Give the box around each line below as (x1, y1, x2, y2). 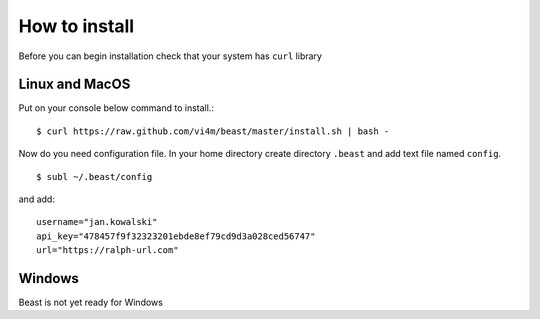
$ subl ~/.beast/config (36, 171, 153, 182)
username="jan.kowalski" (36, 216, 158, 228)
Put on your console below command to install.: (18, 102, 215, 114)
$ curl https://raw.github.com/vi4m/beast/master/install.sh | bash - (36, 125, 390, 137)
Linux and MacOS (18, 76, 131, 93)
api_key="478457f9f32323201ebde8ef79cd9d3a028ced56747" (36, 230, 316, 242)
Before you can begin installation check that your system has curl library (18, 50, 322, 62)
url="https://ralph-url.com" (36, 245, 179, 256)
